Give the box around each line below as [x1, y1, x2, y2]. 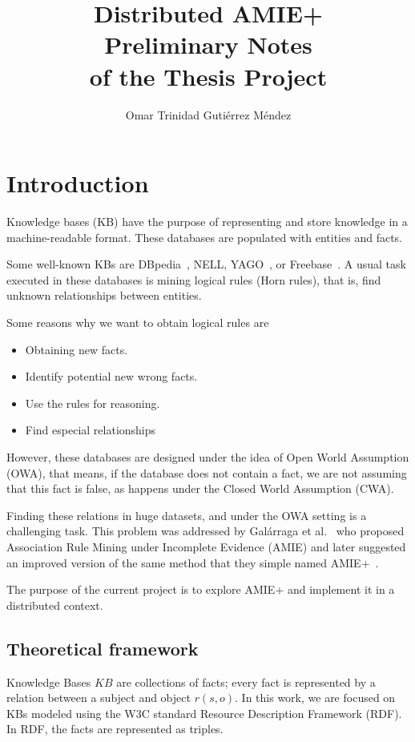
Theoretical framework [6, 635, 199, 660]
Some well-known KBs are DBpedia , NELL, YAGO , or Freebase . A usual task [6, 256, 406, 272]
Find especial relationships [25, 421, 156, 438]
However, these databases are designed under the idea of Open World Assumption [6, 448, 409, 465]
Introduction [6, 167, 149, 200]
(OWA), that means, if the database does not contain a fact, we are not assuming [6, 464, 407, 481]
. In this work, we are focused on [235, 689, 396, 706]
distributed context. [6, 596, 103, 613]
